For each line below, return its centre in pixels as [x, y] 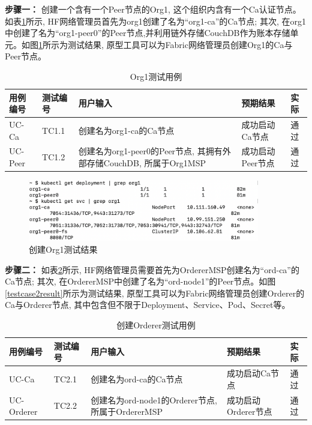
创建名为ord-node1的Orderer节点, [154, 399]
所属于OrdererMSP [127, 411]
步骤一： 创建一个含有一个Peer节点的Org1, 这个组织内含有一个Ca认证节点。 [153, 9]
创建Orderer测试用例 [156, 325]
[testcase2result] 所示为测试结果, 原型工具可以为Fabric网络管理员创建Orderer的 [155, 293]
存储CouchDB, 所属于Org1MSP [146, 163]
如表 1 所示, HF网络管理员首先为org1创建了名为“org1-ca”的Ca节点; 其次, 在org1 [155, 21]
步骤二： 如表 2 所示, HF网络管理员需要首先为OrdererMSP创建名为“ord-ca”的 [152, 269]
